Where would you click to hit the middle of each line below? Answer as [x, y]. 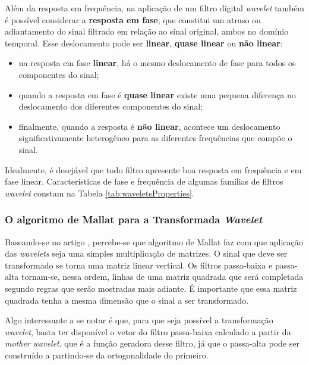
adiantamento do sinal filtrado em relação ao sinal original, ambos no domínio [147, 31]
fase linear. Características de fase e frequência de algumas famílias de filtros [144, 181]
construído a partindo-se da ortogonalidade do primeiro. [107, 355]
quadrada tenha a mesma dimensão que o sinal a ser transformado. [127, 300]
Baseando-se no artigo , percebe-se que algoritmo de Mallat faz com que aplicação [154, 241]
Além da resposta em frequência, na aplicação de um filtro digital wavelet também [154, 8]
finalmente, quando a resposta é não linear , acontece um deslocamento [149, 126]
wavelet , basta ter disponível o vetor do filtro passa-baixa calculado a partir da [148, 331]
